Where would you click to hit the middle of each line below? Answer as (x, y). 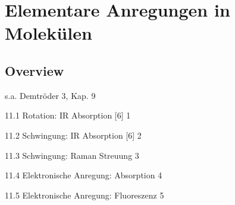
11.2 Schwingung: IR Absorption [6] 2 (73, 135)
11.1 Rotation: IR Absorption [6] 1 (68, 115)
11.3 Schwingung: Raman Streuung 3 (72, 155)
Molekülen (48, 33)
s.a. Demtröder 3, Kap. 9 (50, 95)
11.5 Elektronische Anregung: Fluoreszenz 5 (84, 195)
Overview (35, 70)
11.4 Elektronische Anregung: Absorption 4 (84, 175)
